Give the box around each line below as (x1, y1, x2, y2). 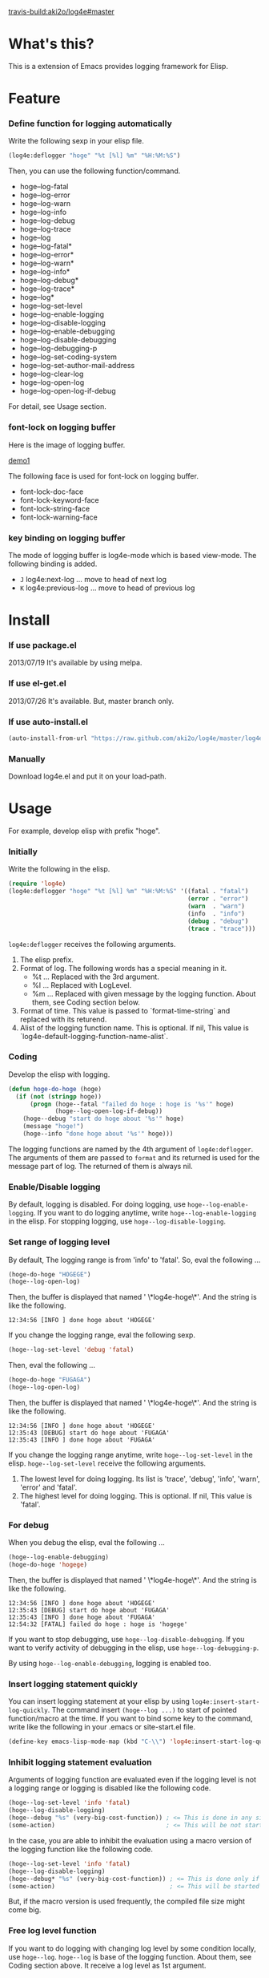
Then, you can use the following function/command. (8, 166, 181, 176)
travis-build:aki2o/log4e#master (8, 7, 114, 16)
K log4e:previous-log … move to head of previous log (19, 583, 195, 593)
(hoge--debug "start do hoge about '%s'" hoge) (22, 1114, 184, 1123)
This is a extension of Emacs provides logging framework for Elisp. (8, 61, 228, 71)
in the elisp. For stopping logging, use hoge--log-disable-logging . (8, 1216, 227, 1226)
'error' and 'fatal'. (19, 1482, 78, 1492)
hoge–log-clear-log (19, 369, 84, 379)
